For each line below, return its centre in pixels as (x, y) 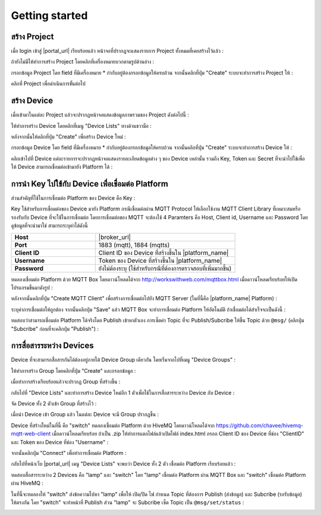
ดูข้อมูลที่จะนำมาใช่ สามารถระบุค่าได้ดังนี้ (50, 225)
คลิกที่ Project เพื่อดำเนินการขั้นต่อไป (48, 84)
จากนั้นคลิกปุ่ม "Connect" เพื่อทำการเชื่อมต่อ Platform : (69, 453)
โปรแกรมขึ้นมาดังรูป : (32, 287)
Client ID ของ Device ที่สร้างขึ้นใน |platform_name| (163, 253)
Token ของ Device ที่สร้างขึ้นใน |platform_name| (160, 260)
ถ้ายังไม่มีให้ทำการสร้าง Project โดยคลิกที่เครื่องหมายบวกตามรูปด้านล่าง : (83, 62)
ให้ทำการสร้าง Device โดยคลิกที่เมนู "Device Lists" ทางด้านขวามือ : (81, 125)
